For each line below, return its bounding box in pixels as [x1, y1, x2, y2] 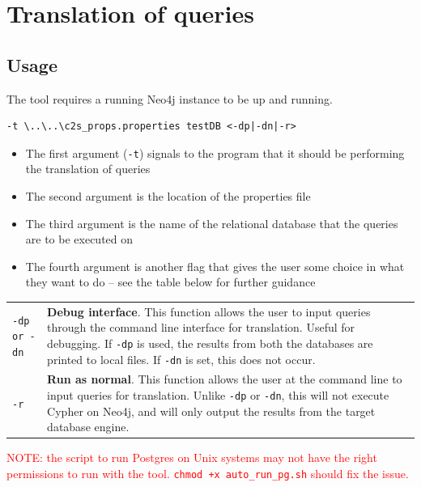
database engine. [47, 418, 130, 435]
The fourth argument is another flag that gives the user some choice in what [25, 257, 405, 274]
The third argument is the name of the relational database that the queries [25, 214, 398, 231]
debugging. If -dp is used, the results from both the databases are [47, 334, 373, 351]
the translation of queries [25, 160, 151, 177]
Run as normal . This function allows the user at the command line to [47, 371, 402, 387]
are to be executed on [25, 231, 134, 248]
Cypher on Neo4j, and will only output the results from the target [47, 402, 376, 419]
